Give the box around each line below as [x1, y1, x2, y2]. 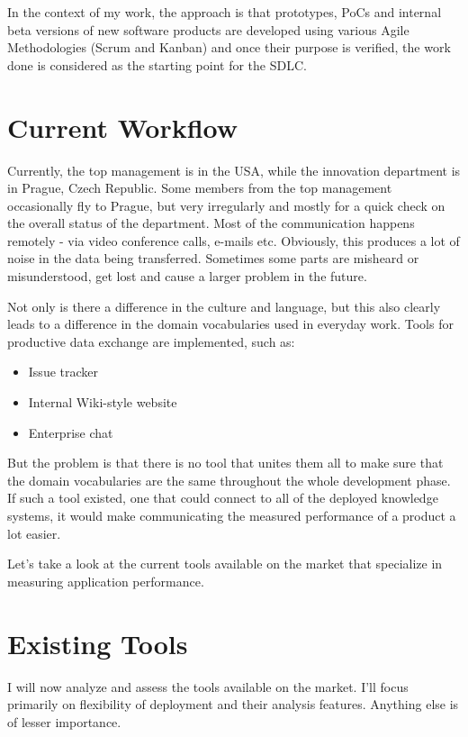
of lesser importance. [7, 712, 121, 731]
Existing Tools [7, 624, 188, 661]
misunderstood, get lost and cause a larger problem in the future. [7, 267, 367, 286]
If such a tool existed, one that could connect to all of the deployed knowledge [7, 488, 438, 507]
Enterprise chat [28, 423, 113, 441]
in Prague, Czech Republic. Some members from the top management [7, 178, 392, 197]
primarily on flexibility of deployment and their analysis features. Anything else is [7, 695, 459, 714]
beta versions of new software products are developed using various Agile [7, 20, 409, 39]
